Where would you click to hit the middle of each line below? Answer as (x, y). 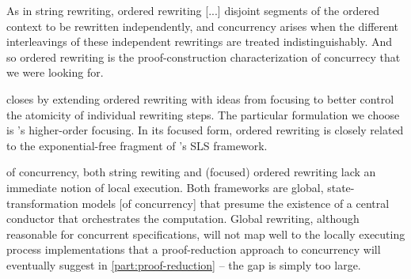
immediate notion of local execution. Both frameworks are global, (165, 187)
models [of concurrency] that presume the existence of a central (236, 203)
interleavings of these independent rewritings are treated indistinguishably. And (200, 41)
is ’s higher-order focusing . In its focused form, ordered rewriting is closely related (205, 130)
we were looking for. (55, 72)
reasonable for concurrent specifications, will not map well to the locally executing (206, 234)
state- (341, 187)
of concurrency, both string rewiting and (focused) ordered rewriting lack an (191, 172)
